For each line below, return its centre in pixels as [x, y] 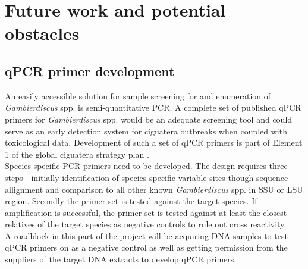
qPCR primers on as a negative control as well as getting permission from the [146, 247]
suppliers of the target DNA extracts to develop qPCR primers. [121, 259]
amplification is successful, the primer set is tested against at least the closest [146, 212]
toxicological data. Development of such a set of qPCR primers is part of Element [154, 143]
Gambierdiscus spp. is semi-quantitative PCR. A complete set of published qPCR [153, 107]
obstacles [42, 33]
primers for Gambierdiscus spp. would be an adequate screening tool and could [149, 119]
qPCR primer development [90, 71]
